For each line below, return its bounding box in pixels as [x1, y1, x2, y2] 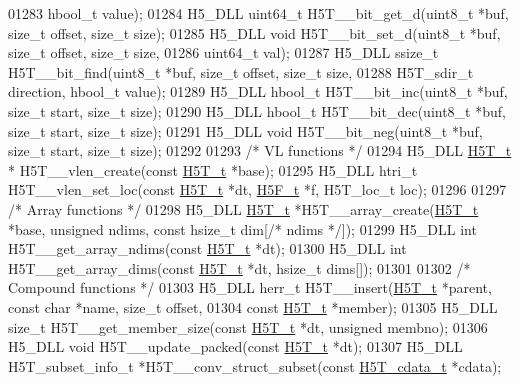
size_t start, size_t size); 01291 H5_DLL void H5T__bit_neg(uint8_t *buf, [8, 120, 483, 141]
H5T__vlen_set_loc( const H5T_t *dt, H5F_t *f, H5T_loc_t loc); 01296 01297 [8, 179, 507, 200]
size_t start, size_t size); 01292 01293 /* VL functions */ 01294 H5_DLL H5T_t [8, 140, 512, 161]
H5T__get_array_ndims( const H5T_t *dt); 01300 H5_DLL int [8, 238, 407, 259]
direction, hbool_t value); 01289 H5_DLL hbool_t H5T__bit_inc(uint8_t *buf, [8, 81, 508, 102]
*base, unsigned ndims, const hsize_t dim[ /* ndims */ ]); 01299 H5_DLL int [8, 218, 477, 239]
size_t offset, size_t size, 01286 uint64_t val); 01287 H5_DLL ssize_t [8, 42, 439, 63]
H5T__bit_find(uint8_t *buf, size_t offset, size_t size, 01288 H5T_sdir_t [8, 61, 474, 82]
